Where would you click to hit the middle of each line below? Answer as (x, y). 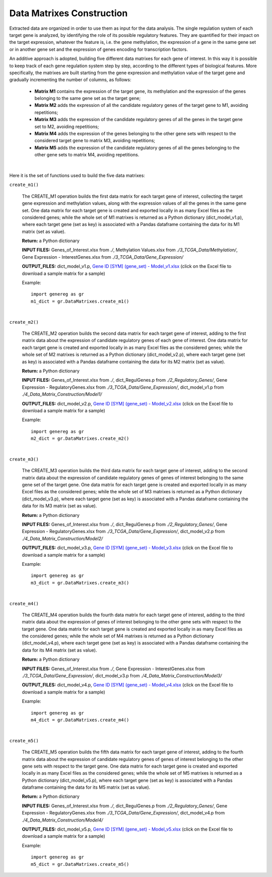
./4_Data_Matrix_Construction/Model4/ (62, 820)
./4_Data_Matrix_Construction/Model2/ (62, 538)
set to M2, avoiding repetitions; (67, 127)
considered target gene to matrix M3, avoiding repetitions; (95, 141)
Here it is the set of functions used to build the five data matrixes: (77, 175)
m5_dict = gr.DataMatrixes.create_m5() (80, 864)
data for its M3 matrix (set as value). (59, 506)
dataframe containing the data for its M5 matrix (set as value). (86, 787)
